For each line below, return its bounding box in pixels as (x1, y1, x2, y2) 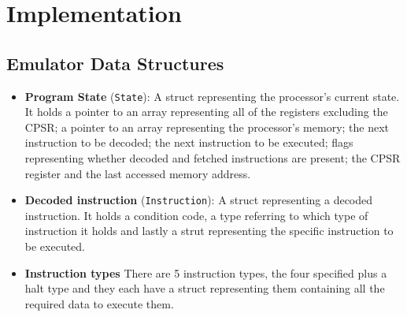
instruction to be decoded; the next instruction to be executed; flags (24, 134, 353, 151)
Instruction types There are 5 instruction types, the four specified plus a (24, 264, 387, 281)
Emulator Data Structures (6, 50, 224, 75)
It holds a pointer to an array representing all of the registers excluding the (24, 103, 388, 120)
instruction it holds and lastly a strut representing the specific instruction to (24, 222, 394, 239)
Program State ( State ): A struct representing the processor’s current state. (24, 88, 400, 104)
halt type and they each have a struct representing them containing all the (24, 280, 385, 296)
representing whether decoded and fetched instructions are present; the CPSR (24, 150, 401, 166)
